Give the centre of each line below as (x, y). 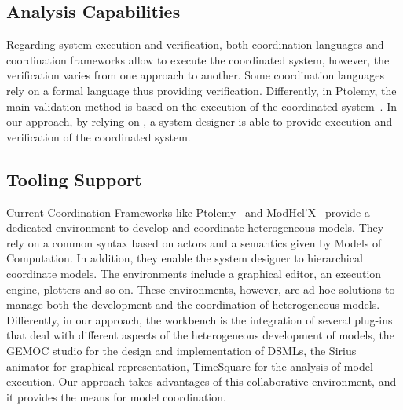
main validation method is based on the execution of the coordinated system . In (201, 106)
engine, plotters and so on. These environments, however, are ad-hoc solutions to (201, 289)
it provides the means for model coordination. (116, 396)
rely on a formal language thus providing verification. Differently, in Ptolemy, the (201, 90)
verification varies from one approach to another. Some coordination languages (196, 75)
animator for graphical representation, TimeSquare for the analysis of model (190, 366)
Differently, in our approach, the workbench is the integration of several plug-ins (200, 319)
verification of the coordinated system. (99, 136)
